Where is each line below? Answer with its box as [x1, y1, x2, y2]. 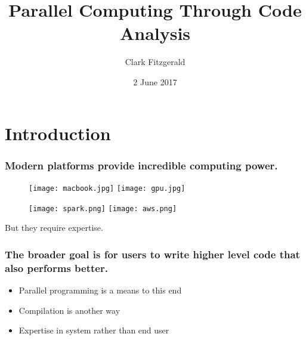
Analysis [119, 21, 191, 45]
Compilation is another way [18, 304, 120, 316]
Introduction [5, 120, 111, 145]
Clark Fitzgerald [125, 55, 186, 68]
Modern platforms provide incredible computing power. [5, 157, 278, 172]
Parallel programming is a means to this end [18, 283, 182, 296]
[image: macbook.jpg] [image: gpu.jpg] [29, 184, 186, 193]
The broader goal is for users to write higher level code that [5, 246, 300, 261]
